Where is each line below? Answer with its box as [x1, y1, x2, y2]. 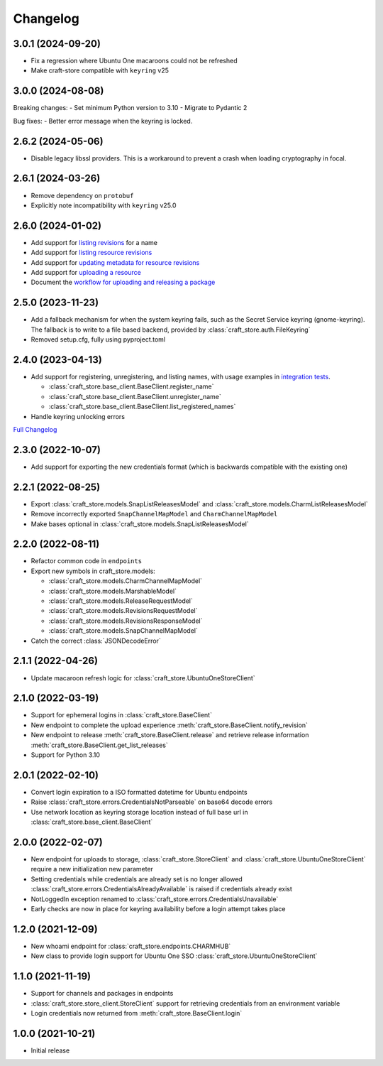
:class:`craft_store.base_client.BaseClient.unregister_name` [48, 392, 221, 401]
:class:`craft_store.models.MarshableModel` [48, 587, 177, 595]
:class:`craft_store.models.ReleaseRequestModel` [48, 597, 193, 605]
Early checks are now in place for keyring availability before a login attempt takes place [30, 904, 286, 913]
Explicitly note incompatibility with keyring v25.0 [30, 201, 177, 210]
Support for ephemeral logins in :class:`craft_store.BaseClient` [30, 711, 213, 719]
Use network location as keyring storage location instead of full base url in [30, 807, 248, 816]
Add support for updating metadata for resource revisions [30, 258, 200, 266]
